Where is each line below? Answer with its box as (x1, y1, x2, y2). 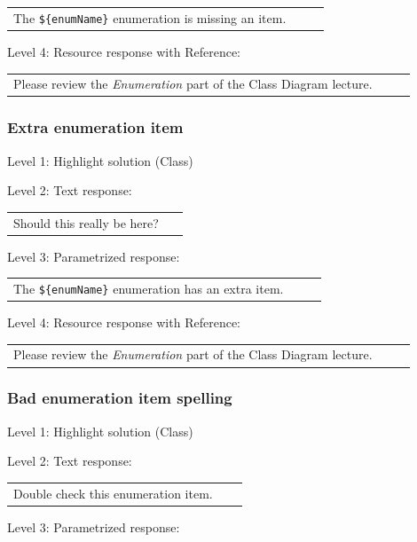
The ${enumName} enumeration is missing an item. (13, 8, 287, 27)
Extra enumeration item (7, 116, 184, 138)
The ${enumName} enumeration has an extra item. (13, 279, 284, 297)
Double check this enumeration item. (13, 483, 213, 502)
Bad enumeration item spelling (7, 387, 232, 409)
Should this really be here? (13, 213, 159, 232)
